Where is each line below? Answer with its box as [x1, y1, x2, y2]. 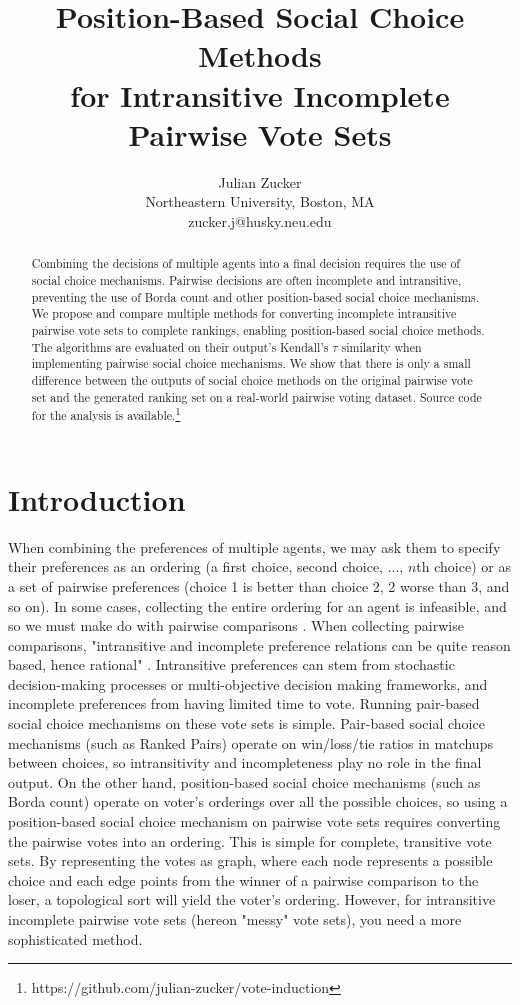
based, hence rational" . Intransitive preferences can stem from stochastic [8, 654, 455, 675]
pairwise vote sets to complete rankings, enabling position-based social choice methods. [31, 321, 485, 338]
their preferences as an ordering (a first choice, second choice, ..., [8, 556, 404, 577]
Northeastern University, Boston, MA [145, 191, 375, 212]
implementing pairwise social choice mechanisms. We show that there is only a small [31, 355, 471, 372]
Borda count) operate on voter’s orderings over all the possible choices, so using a [8, 791, 508, 812]
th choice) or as [416, 556, 511, 577]
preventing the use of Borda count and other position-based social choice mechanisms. [31, 288, 479, 305]
